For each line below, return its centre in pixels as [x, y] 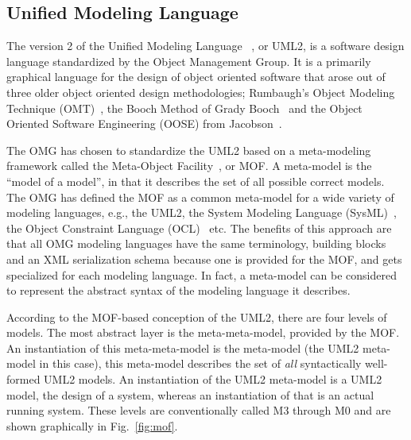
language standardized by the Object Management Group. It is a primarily [189, 61]
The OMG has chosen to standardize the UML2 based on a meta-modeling [189, 150]
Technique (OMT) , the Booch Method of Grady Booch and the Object [184, 108]
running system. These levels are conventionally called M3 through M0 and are [199, 410]
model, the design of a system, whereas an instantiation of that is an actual [190, 394]
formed [23, 379]
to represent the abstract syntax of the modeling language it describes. [178, 290]
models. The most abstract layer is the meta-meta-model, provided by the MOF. [203, 332]
